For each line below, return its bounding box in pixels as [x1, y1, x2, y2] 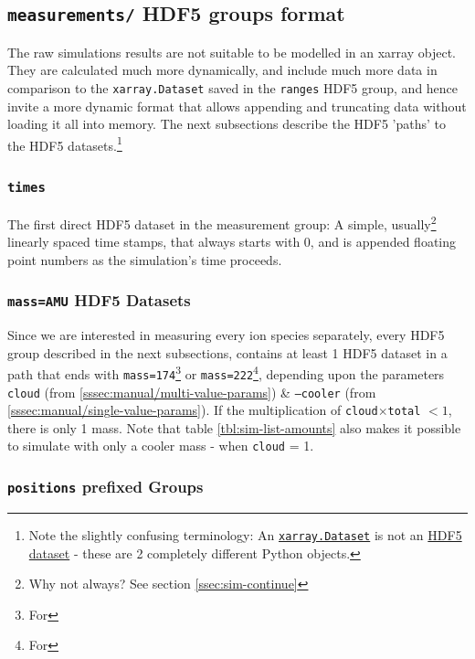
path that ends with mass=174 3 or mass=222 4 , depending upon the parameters [7, 362, 445, 383]
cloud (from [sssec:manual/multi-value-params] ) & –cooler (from [7, 382, 376, 401]
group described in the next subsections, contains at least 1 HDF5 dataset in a [7, 343, 448, 362]
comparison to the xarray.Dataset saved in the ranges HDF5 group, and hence [7, 78, 459, 97]
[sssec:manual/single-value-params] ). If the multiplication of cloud [7, 400, 378, 420]
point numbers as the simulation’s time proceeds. [7, 250, 282, 269]
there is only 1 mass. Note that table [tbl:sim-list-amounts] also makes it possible [7, 418, 461, 437]
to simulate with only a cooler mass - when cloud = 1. [7, 436, 314, 455]
